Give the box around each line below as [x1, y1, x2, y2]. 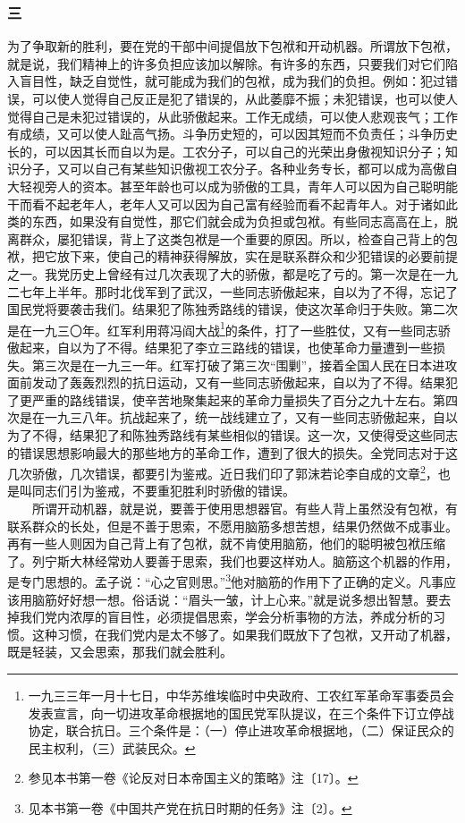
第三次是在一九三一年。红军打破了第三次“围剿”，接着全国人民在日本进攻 [31, 355, 458, 374]
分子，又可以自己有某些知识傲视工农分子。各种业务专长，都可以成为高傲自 [19, 159, 458, 178]
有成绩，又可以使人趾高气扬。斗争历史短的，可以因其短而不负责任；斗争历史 [7, 124, 458, 143]
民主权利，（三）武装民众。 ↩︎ [28, 738, 196, 757]
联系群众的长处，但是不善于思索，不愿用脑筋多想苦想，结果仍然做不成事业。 [7, 516, 458, 535]
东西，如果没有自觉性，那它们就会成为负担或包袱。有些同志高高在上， [31, 212, 445, 231]
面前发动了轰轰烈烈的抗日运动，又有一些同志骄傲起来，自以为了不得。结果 [7, 373, 445, 392]
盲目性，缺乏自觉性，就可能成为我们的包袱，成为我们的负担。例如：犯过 [19, 72, 445, 90]
